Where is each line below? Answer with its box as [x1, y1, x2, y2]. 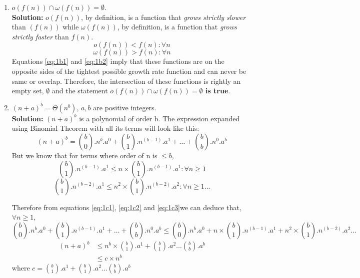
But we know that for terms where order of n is [11, 150, 157, 160]
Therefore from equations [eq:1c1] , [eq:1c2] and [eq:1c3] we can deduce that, [11, 202, 241, 212]
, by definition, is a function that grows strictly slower [81, 11, 246, 22]
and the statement [51, 85, 108, 96]
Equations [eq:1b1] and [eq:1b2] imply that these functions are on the [11, 56, 224, 66]
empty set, [11, 85, 44, 96]
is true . [205, 85, 230, 96]
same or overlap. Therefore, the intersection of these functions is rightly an [11, 75, 241, 86]
